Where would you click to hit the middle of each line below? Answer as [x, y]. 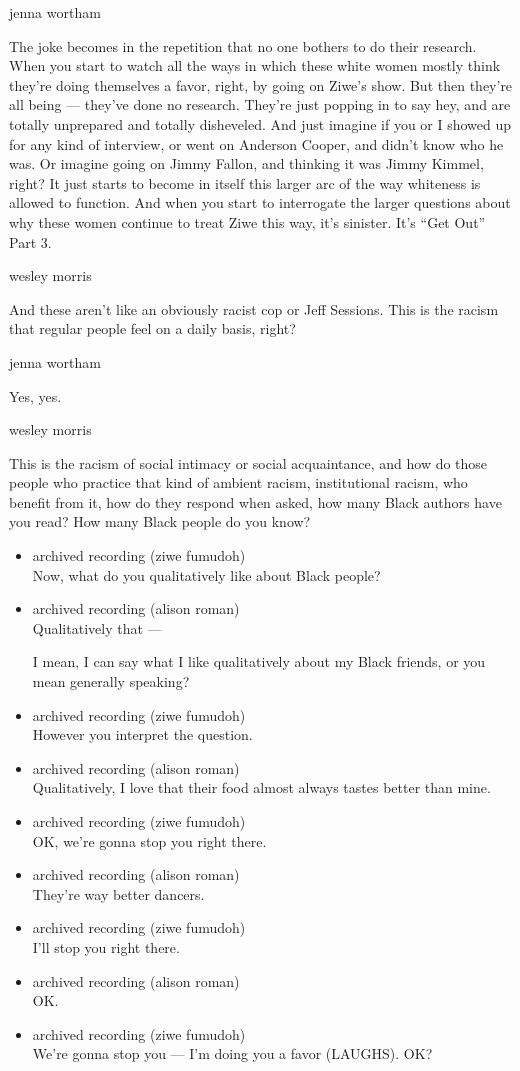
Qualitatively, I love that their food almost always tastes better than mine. [261, 787]
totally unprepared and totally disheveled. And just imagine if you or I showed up [260, 123]
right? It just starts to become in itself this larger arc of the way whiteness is [245, 182]
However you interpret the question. [142, 734]
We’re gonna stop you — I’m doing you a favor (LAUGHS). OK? [232, 1053]
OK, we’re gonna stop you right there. [149, 840]
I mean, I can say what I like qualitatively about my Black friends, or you [259, 661]
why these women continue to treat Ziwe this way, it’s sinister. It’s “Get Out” [247, 221]
